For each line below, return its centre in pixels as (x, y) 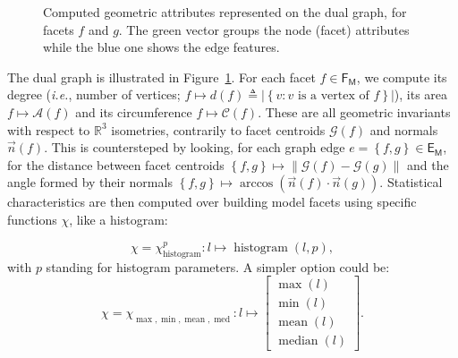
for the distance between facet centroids (116, 164)
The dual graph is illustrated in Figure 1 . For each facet (161, 77)
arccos (256, 184)
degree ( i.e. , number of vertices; (94, 94)
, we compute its (402, 77)
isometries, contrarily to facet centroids (218, 129)
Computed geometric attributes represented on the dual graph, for (225, 12)
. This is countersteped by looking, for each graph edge (195, 147)
